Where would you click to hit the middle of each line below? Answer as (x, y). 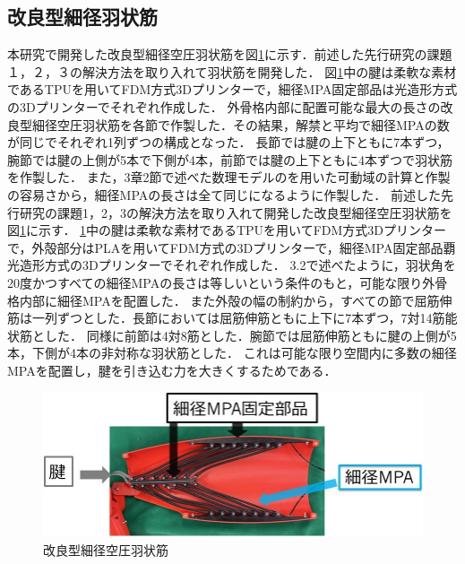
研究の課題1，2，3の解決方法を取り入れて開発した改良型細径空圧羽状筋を (236, 212)
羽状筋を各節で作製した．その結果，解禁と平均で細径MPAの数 (266, 124)
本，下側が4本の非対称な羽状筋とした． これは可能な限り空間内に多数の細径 (232, 353)
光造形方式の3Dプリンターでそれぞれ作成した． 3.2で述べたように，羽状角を (232, 265)
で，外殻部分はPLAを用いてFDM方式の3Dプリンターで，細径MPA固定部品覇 (232, 247)
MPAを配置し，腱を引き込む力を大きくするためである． (172, 370)
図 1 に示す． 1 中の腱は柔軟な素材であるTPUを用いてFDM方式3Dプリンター (227, 230)
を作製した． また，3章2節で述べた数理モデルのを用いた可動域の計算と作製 (229, 177)
